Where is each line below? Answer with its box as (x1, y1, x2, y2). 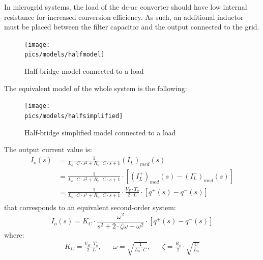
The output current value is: (4, 144, 92, 155)
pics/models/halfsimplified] (24, 112, 123, 120)
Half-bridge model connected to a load (24, 66, 144, 76)
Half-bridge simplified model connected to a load (24, 127, 176, 137)
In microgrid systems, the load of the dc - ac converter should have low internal (4, 2, 247, 12)
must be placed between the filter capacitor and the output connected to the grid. (4, 21, 259, 32)
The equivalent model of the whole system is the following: (4, 82, 187, 93)
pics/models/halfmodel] (24, 51, 105, 59)
